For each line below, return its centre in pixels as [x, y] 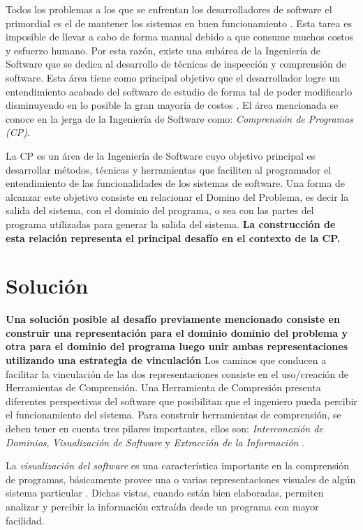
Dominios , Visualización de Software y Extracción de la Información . [155, 442]
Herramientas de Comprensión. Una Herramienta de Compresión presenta [163, 387]
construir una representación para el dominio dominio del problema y [177, 332]
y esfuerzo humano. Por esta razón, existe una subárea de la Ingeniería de [163, 50]
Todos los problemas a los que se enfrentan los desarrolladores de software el [169, 9]
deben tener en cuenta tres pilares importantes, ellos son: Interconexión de [164, 428]
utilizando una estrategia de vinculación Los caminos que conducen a [166, 360]
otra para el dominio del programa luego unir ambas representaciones [177, 346]
